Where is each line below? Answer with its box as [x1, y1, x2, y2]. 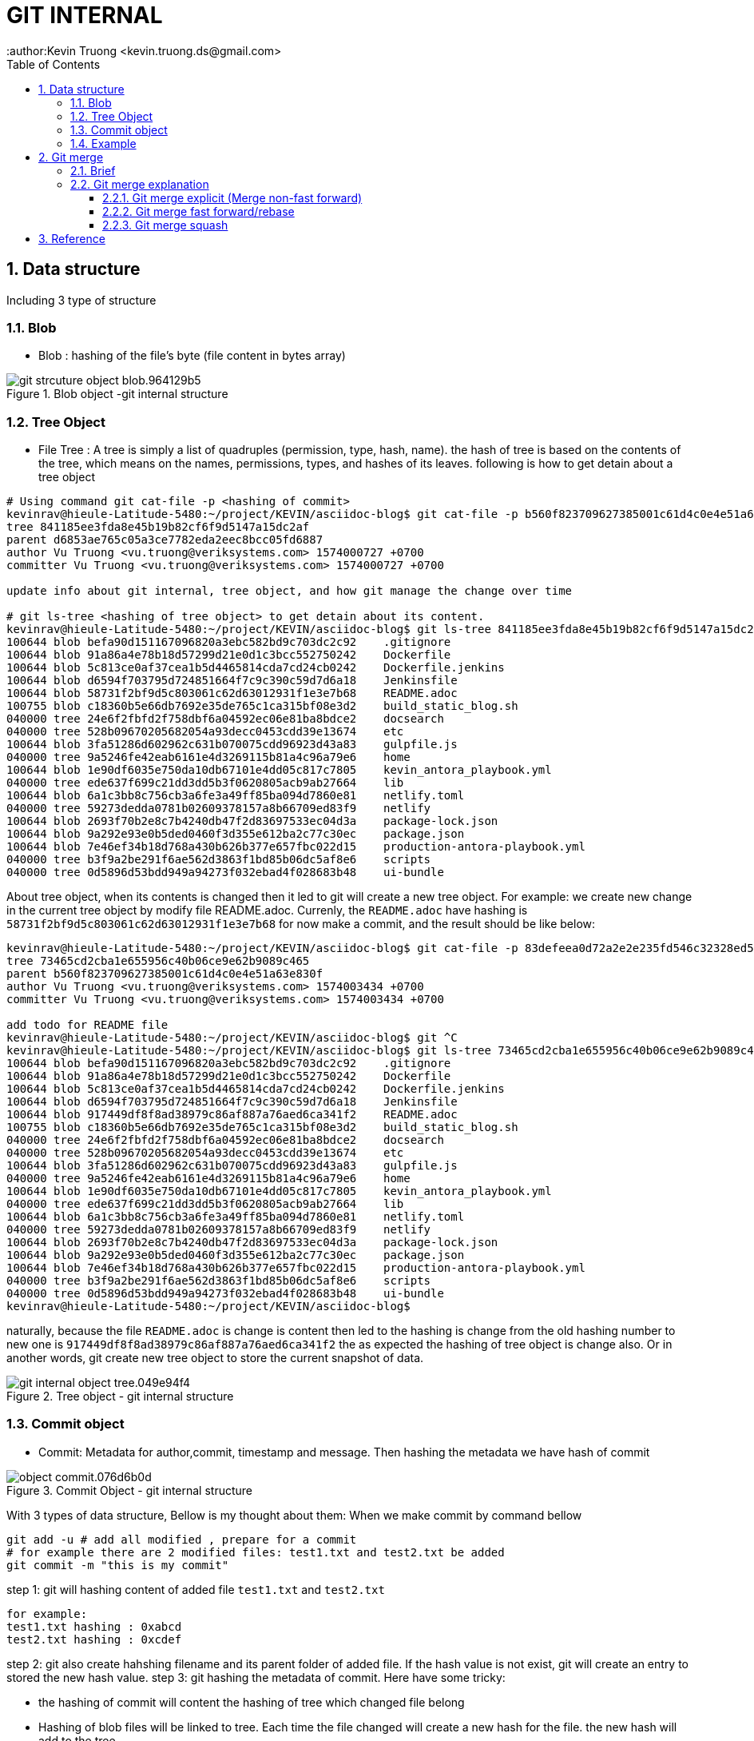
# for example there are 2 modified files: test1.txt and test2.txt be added [6, 1545, 505, 1559]
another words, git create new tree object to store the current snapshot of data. [6, 1351, 424, 1365]
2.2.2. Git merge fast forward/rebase [102, 204, 295, 218]
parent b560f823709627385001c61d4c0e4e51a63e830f [6, 967, 323, 981]
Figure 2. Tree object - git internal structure [6, 1389, 234, 1404]
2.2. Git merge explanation [70, 177, 209, 191]
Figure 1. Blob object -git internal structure [6, 387, 228, 401]
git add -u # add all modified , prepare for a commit [6, 1532, 357, 1546]
